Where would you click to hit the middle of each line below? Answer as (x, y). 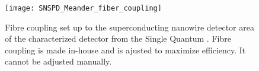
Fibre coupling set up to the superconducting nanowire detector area (129, 27)
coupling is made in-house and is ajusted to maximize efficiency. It (125, 50)
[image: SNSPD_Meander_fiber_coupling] (83, 8)
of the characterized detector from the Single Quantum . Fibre (118, 38)
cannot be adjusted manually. (58, 61)
